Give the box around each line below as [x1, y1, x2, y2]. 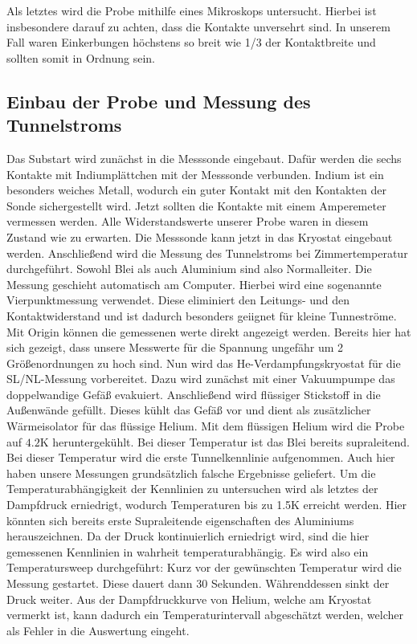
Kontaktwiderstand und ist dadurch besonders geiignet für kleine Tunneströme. [6, 307, 397, 324]
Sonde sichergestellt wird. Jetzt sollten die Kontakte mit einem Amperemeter [6, 197, 386, 214]
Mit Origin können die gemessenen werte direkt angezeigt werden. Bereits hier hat [6, 323, 411, 340]
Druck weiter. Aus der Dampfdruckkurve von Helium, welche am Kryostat [6, 590, 372, 607]
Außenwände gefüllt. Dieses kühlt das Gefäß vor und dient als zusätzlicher [6, 401, 371, 418]
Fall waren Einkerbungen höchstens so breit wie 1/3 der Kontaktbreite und [6, 34, 376, 51]
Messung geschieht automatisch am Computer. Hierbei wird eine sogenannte [6, 275, 382, 292]
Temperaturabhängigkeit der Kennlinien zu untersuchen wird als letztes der [6, 480, 378, 497]
